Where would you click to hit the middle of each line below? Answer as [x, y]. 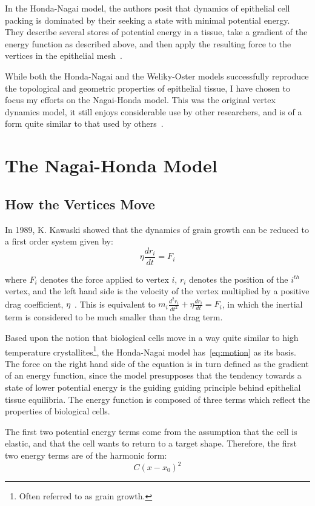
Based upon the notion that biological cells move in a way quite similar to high [152, 337]
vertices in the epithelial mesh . [64, 56]
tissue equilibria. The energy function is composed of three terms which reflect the [157, 399]
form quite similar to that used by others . [84, 123]
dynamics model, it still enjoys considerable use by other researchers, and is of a [154, 111]
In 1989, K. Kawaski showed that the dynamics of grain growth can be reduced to [157, 229]
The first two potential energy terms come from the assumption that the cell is [151, 431]
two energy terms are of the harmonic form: [86, 455]
